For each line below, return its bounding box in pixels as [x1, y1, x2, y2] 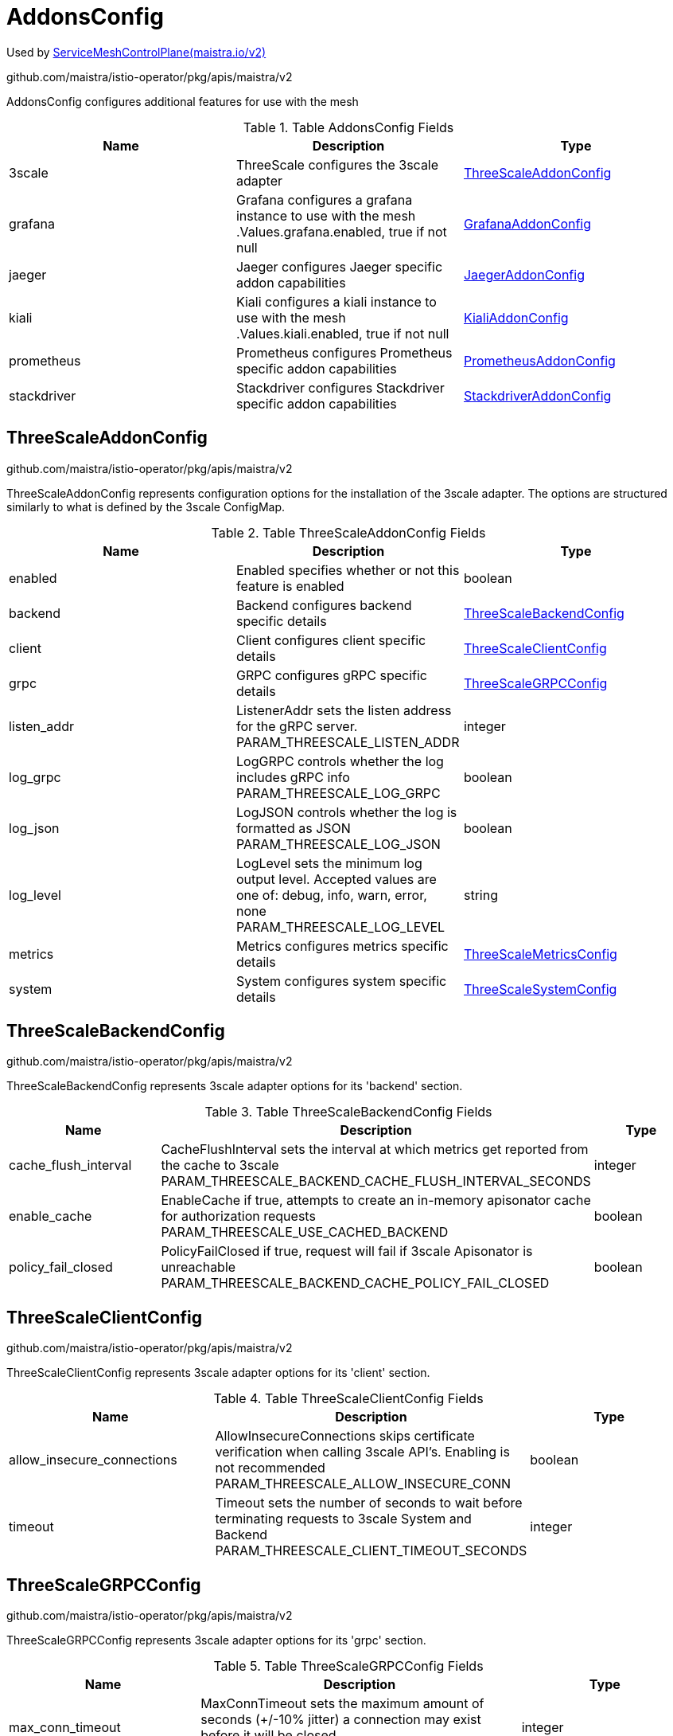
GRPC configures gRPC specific [235, 667, 427, 683]
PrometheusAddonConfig [463, 352, 616, 369]
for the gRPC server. [235, 717, 358, 734]
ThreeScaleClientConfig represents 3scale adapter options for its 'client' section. [6, 1366, 430, 1380]
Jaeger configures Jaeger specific [235, 258, 443, 275]
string [463, 886, 498, 903]
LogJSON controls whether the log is [235, 803, 457, 820]
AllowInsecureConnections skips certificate [215, 1428, 475, 1445]
